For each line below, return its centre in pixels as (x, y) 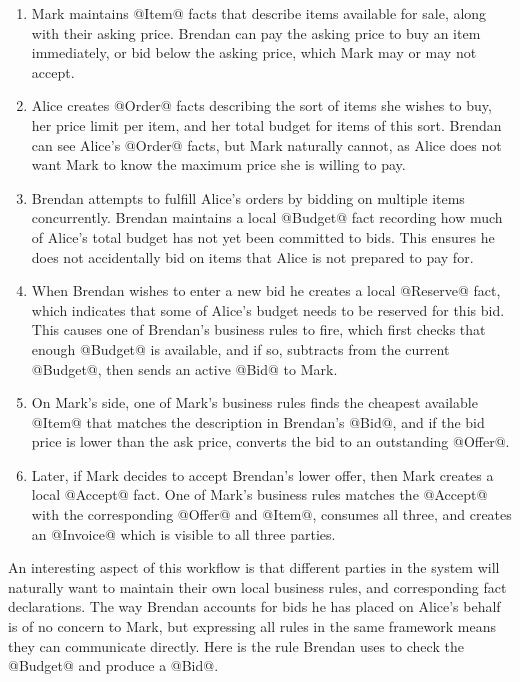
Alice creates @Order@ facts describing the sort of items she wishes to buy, (261, 105)
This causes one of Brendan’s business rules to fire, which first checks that (258, 329)
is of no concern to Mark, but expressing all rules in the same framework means (252, 626)
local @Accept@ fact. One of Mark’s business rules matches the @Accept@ (259, 494)
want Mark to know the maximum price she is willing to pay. (218, 164)
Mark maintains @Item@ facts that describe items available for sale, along (259, 13)
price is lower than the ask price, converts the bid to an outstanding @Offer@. (270, 441)
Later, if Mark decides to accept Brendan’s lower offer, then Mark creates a (262, 474)
